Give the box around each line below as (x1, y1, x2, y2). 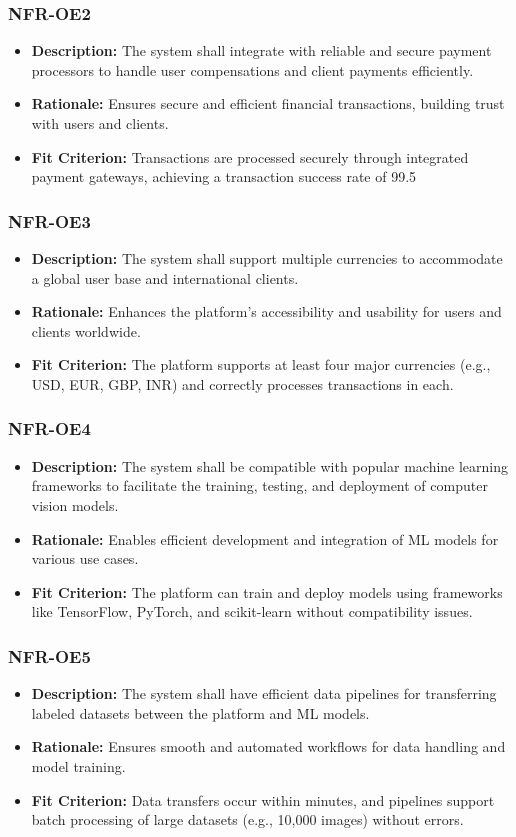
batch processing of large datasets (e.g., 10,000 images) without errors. (31, 809, 464, 830)
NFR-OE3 (8, 208, 91, 233)
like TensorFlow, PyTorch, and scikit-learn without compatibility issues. (31, 601, 473, 622)
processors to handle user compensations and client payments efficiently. (31, 59, 474, 80)
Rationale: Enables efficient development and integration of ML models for (31, 528, 499, 549)
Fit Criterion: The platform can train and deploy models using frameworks (31, 581, 503, 602)
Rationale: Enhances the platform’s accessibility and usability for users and (31, 301, 502, 322)
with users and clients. (31, 113, 169, 133)
